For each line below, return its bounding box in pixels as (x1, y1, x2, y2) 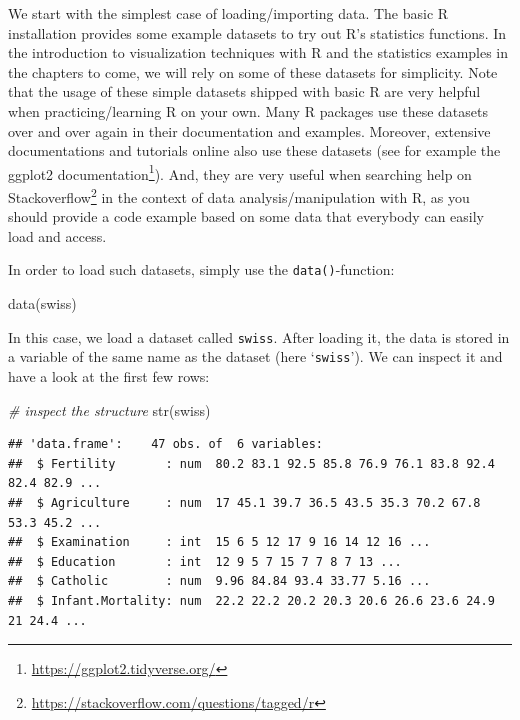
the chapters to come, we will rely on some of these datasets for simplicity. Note (8, 61, 498, 82)
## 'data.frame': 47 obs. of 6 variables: (8, 437, 323, 452)
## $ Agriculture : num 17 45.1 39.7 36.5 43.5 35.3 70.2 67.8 (8, 495, 481, 510)
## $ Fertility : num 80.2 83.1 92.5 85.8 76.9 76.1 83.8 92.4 (8, 456, 495, 471)
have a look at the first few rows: (8, 366, 210, 386)
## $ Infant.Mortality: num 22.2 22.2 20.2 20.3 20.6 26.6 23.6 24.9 (8, 593, 495, 608)
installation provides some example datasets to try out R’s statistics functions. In (8, 22, 507, 43)
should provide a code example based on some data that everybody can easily (8, 206, 484, 227)
